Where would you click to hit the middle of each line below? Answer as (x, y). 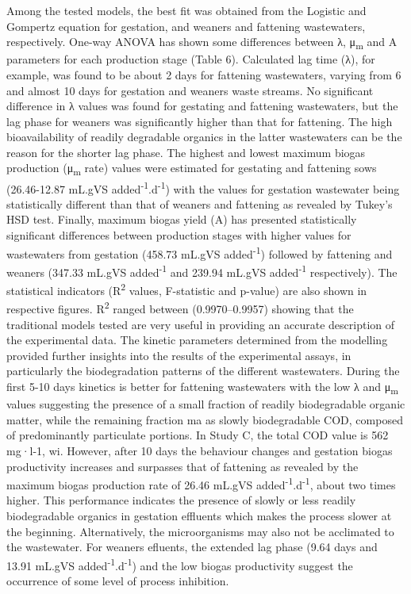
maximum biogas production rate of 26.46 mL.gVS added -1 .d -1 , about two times (201, 483)
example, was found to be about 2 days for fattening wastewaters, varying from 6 (204, 74)
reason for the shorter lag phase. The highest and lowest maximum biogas (186, 152)
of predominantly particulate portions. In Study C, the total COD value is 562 (198, 435)
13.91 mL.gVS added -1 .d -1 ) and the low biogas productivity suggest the (180, 564)
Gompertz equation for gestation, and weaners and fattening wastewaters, (186, 26)
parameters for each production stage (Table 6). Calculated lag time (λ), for (191, 59)
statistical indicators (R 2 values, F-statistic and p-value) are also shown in (187, 289)
